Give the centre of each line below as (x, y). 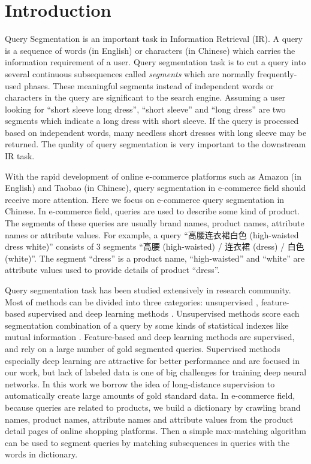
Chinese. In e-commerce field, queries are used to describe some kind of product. (153, 211)
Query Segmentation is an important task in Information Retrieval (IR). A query (154, 39)
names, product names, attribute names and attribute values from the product (149, 419)
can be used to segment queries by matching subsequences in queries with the (147, 442)
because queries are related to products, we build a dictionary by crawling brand (153, 407)
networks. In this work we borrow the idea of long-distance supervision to (140, 383)
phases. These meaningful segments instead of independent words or (149, 85)
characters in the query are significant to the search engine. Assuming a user (145, 97)
